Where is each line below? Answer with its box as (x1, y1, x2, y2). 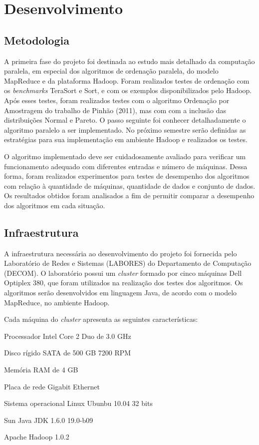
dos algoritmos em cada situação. (4, 200, 105, 210)
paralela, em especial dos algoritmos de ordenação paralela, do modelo (4, 66, 219, 76)
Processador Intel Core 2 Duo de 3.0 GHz (4, 330, 131, 341)
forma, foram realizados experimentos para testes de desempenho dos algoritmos (4, 171, 250, 181)
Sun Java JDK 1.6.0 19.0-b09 (4, 414, 93, 425)
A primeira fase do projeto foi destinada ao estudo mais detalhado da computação (4, 56, 255, 66)
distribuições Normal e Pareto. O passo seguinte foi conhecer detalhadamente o (4, 115, 246, 125)
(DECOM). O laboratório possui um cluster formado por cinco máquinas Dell (4, 267, 242, 278)
